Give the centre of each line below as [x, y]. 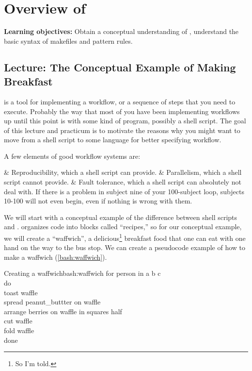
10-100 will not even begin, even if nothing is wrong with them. [98, 201]
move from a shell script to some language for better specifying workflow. [113, 140]
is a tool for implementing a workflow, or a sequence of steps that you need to [120, 101]
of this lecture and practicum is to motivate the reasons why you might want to [122, 130]
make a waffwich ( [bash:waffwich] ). [55, 257]
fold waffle [19, 330]
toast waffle [21, 292]
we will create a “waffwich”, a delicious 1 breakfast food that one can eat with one [125, 237]
